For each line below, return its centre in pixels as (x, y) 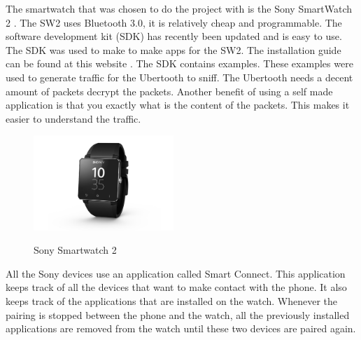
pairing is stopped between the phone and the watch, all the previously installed (178, 314)
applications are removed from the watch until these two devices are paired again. (181, 328)
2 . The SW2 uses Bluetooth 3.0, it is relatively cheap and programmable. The (174, 22)
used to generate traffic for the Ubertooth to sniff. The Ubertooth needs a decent (179, 77)
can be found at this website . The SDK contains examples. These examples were (179, 63)
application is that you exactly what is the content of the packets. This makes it (178, 105)
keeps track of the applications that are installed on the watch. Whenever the (171, 301)
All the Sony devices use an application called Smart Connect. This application (176, 273)
